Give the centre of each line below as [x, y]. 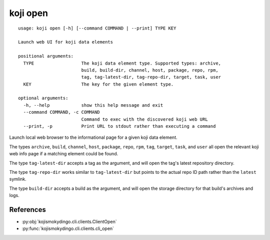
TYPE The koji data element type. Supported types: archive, [122, 63]
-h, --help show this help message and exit [93, 105]
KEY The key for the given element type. [98, 84]
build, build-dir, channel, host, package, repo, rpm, [150, 70]
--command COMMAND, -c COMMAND [61, 112]
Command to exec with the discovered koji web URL [144, 119]
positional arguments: [46, 56]
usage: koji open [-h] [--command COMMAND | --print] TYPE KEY [97, 28]
